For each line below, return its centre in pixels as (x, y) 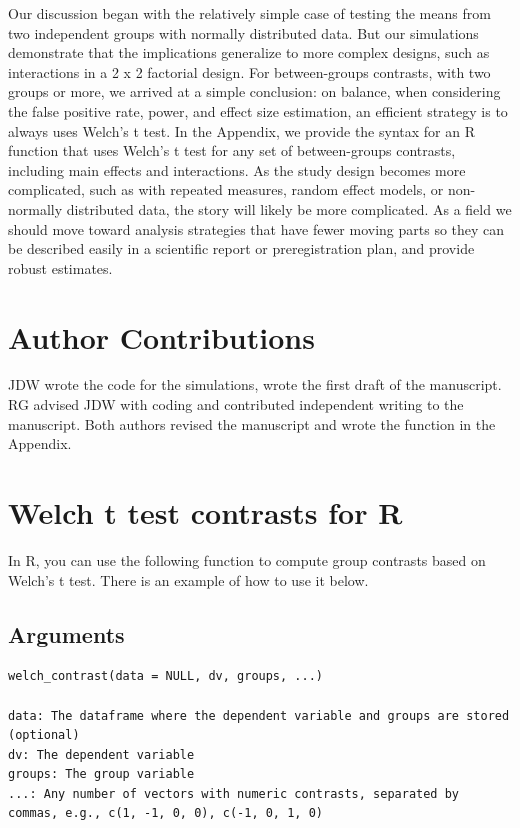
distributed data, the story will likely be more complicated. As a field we (289, 208)
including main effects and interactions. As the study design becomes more (237, 169)
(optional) (44, 735)
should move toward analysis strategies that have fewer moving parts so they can (256, 228)
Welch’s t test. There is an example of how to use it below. (188, 579)
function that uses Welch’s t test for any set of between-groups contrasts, (232, 150)
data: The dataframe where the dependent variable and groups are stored (259, 715)
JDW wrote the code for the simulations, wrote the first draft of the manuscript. (255, 384)
